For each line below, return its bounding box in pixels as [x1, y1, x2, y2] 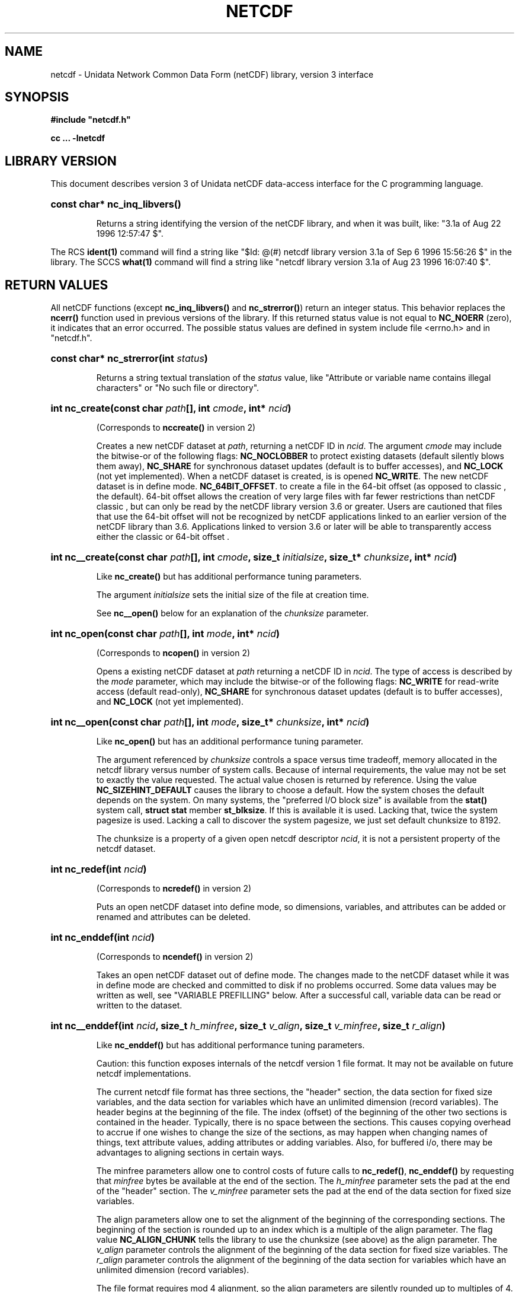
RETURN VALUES [5, 277, 108, 292]
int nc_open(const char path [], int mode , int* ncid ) [50, 628, 280, 640]
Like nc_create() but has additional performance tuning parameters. [96, 571, 362, 582]
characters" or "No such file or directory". [96, 383, 259, 393]
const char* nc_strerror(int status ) [50, 352, 208, 365]
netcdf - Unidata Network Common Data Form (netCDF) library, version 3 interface [50, 69, 374, 79]
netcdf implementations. [96, 1068, 191, 1079]
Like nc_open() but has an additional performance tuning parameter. [96, 736, 364, 747]
